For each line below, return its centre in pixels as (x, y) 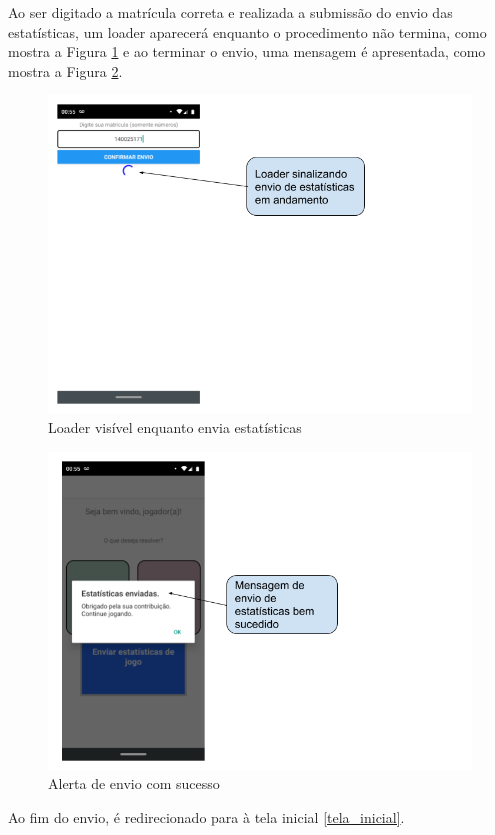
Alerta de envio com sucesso (134, 783)
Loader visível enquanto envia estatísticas (175, 426)
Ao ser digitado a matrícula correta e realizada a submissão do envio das (230, 12)
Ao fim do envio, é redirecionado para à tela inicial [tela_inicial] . (206, 816)
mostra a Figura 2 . (65, 70)
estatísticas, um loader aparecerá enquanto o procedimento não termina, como (247, 31)
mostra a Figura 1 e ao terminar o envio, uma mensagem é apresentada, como (247, 51)
